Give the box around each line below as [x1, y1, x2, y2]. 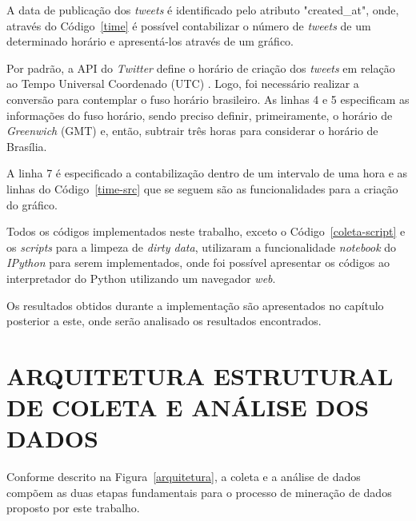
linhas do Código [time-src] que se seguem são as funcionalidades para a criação [6, 180, 398, 197]
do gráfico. [6, 196, 58, 213]
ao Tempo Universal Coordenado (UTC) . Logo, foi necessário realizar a [6, 75, 359, 92]
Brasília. [6, 137, 47, 154]
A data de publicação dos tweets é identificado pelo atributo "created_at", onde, [6, 2, 399, 18]
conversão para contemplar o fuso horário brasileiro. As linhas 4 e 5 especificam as [6, 90, 410, 107]
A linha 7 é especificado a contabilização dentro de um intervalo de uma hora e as [6, 165, 408, 181]
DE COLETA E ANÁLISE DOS [6, 391, 370, 424]
